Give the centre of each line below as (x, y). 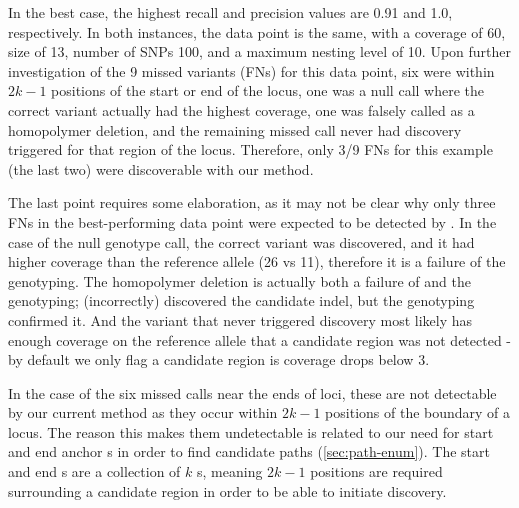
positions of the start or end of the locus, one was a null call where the (268, 90)
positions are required (376, 471)
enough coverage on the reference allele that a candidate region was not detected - (260, 339)
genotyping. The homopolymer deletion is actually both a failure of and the (239, 280)
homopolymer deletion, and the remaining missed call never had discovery (235, 129)
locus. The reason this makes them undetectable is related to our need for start (251, 431)
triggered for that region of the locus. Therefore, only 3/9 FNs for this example (250, 149)
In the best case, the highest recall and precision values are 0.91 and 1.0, (230, 12)
